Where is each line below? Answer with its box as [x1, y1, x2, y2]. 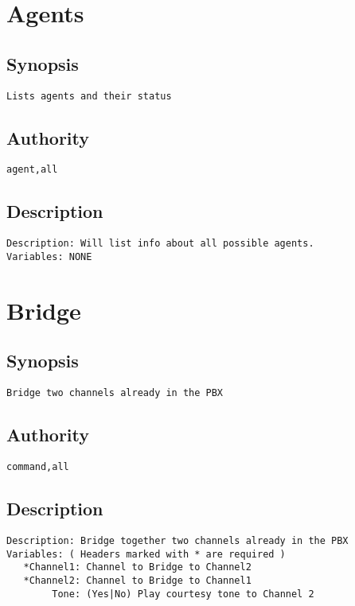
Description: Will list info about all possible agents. [6, 238, 314, 250]
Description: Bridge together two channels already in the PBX [6, 534, 349, 546]
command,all [6, 461, 69, 473]
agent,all [6, 164, 58, 176]
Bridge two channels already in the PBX [6, 387, 224, 399]
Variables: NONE [6, 251, 92, 262]
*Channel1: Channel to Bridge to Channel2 [23, 561, 252, 573]
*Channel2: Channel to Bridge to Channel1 [23, 574, 252, 586]
